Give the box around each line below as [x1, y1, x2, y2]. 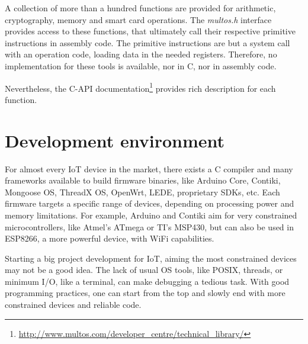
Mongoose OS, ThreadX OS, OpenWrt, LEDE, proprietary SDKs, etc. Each [5, 185, 280, 198]
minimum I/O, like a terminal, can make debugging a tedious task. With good [5, 275, 290, 287]
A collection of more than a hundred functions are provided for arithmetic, [5, 2, 276, 14]
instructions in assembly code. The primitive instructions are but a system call [5, 36, 290, 49]
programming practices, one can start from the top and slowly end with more [5, 287, 285, 299]
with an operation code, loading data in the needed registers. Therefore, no [5, 48, 277, 60]
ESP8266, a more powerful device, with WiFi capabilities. [5, 232, 214, 245]
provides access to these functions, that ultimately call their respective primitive [5, 25, 296, 37]
